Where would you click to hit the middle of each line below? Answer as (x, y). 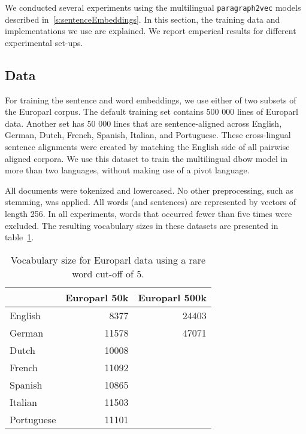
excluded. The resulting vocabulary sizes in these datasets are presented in (142, 225)
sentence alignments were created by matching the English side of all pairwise (147, 147)
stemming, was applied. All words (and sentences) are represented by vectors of (151, 202)
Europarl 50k (97, 297)
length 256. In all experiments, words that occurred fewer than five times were (149, 213)
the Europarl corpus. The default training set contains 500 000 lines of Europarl (152, 111)
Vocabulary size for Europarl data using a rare (108, 259)
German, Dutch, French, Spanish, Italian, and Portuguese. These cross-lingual (148, 135)
